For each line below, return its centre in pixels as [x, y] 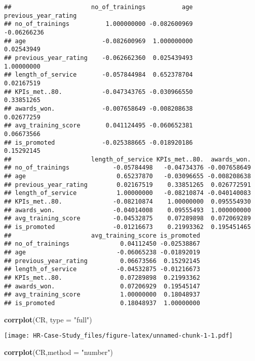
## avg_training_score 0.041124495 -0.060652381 [99, 126]
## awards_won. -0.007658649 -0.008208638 [99, 108]
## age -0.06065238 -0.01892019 [102, 253]
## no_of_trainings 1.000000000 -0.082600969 [99, 24]
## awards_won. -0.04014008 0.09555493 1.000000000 [128, 210]
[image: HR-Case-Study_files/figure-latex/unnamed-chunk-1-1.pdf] [119, 336]
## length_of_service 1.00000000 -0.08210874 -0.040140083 [128, 193]
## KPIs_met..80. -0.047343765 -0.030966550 [99, 92]
